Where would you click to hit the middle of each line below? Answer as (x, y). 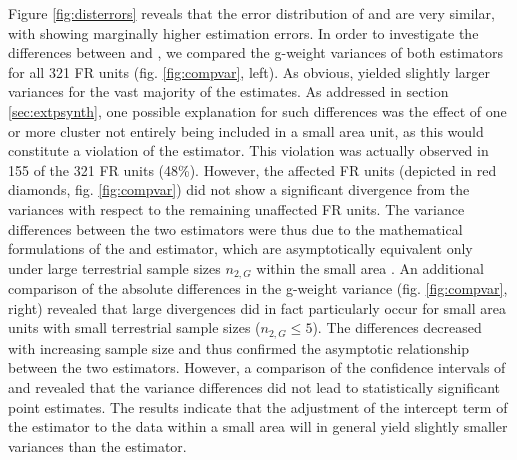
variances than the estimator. (97, 445)
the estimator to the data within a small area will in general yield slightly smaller (258, 426)
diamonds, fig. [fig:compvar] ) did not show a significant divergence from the (239, 189)
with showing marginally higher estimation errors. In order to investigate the (243, 32)
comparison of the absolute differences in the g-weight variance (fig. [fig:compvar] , (258, 288)
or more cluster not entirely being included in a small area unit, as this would (246, 130)
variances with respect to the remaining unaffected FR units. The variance (236, 208)
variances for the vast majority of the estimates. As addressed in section (228, 91)
